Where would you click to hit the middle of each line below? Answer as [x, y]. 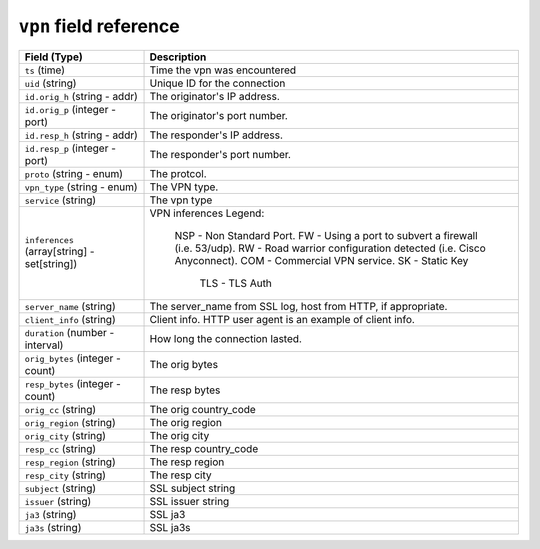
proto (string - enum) [74, 173]
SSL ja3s [170, 527]
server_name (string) [70, 306]
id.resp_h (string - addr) [81, 135]
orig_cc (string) [60, 409]
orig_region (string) [70, 422]
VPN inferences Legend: [207, 213]
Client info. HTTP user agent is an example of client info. [282, 319]
